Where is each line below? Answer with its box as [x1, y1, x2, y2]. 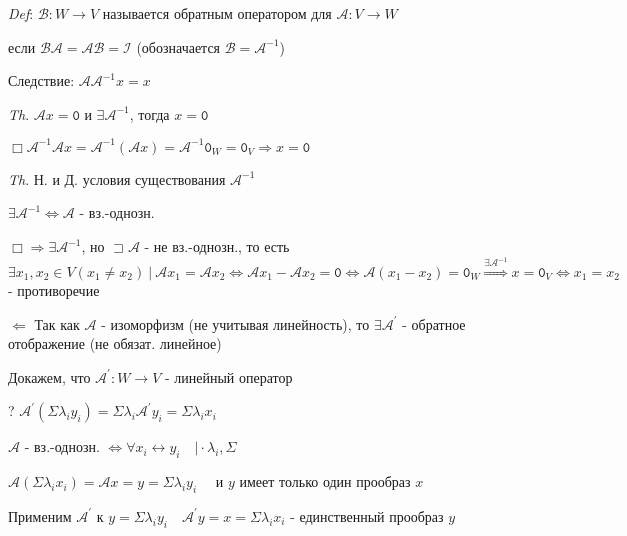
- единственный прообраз [290, 505, 444, 526]
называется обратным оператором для [102, 3, 332, 23]
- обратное [402, 313, 466, 334]
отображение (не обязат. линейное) [8, 333, 222, 354]
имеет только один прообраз [239, 471, 411, 492]
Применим [8, 505, 72, 526]
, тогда [129, 103, 170, 124]
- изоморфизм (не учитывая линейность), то [101, 313, 370, 334]
